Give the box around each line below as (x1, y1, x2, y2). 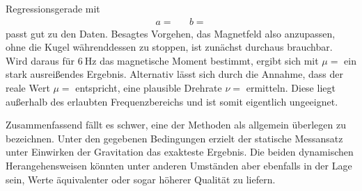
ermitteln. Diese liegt (246, 81, 336, 94)
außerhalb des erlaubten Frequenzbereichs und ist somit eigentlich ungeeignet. (6, 94, 338, 108)
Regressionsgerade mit (6, 1, 100, 15)
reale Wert (6, 81, 50, 94)
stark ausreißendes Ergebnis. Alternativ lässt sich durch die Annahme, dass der (6, 67, 343, 81)
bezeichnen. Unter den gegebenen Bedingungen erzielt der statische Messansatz (6, 131, 343, 145)
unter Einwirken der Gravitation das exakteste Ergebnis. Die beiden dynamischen (6, 144, 354, 159)
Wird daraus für (6, 53, 75, 67)
